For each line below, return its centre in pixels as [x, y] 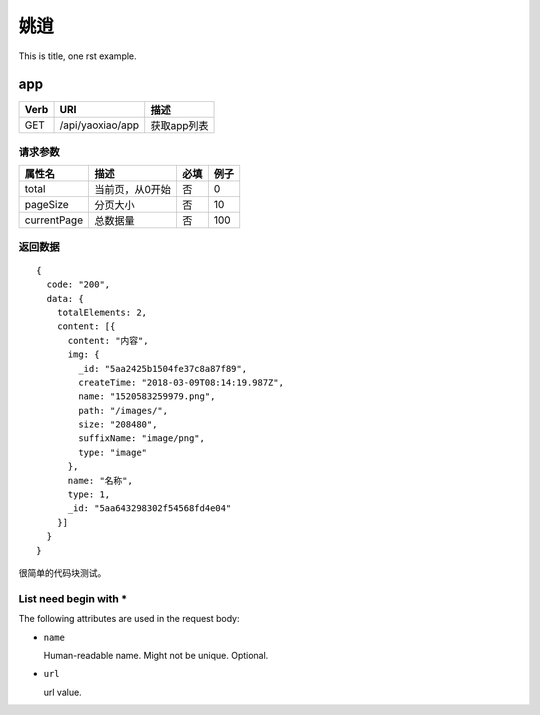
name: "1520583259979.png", [147, 396]
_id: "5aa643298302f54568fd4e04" [149, 508]
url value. [62, 692]
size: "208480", [118, 424]
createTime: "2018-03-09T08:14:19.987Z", [181, 382]
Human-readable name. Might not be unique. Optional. [156, 655]
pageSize [46, 205]
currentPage [54, 220]
